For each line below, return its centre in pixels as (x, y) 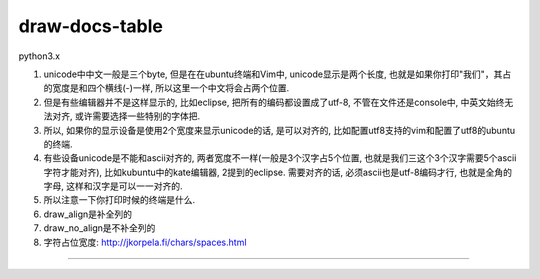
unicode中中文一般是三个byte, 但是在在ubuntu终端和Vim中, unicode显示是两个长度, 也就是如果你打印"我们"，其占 (277, 74)
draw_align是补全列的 (88, 214)
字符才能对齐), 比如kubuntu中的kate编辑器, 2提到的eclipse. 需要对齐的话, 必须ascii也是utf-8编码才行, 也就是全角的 (278, 172)
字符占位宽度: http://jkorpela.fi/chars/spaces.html (145, 242)
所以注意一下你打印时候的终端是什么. (119, 200)
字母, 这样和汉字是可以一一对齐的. (113, 186)
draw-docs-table (91, 26)
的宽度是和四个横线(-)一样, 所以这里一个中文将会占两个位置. (166, 88)
